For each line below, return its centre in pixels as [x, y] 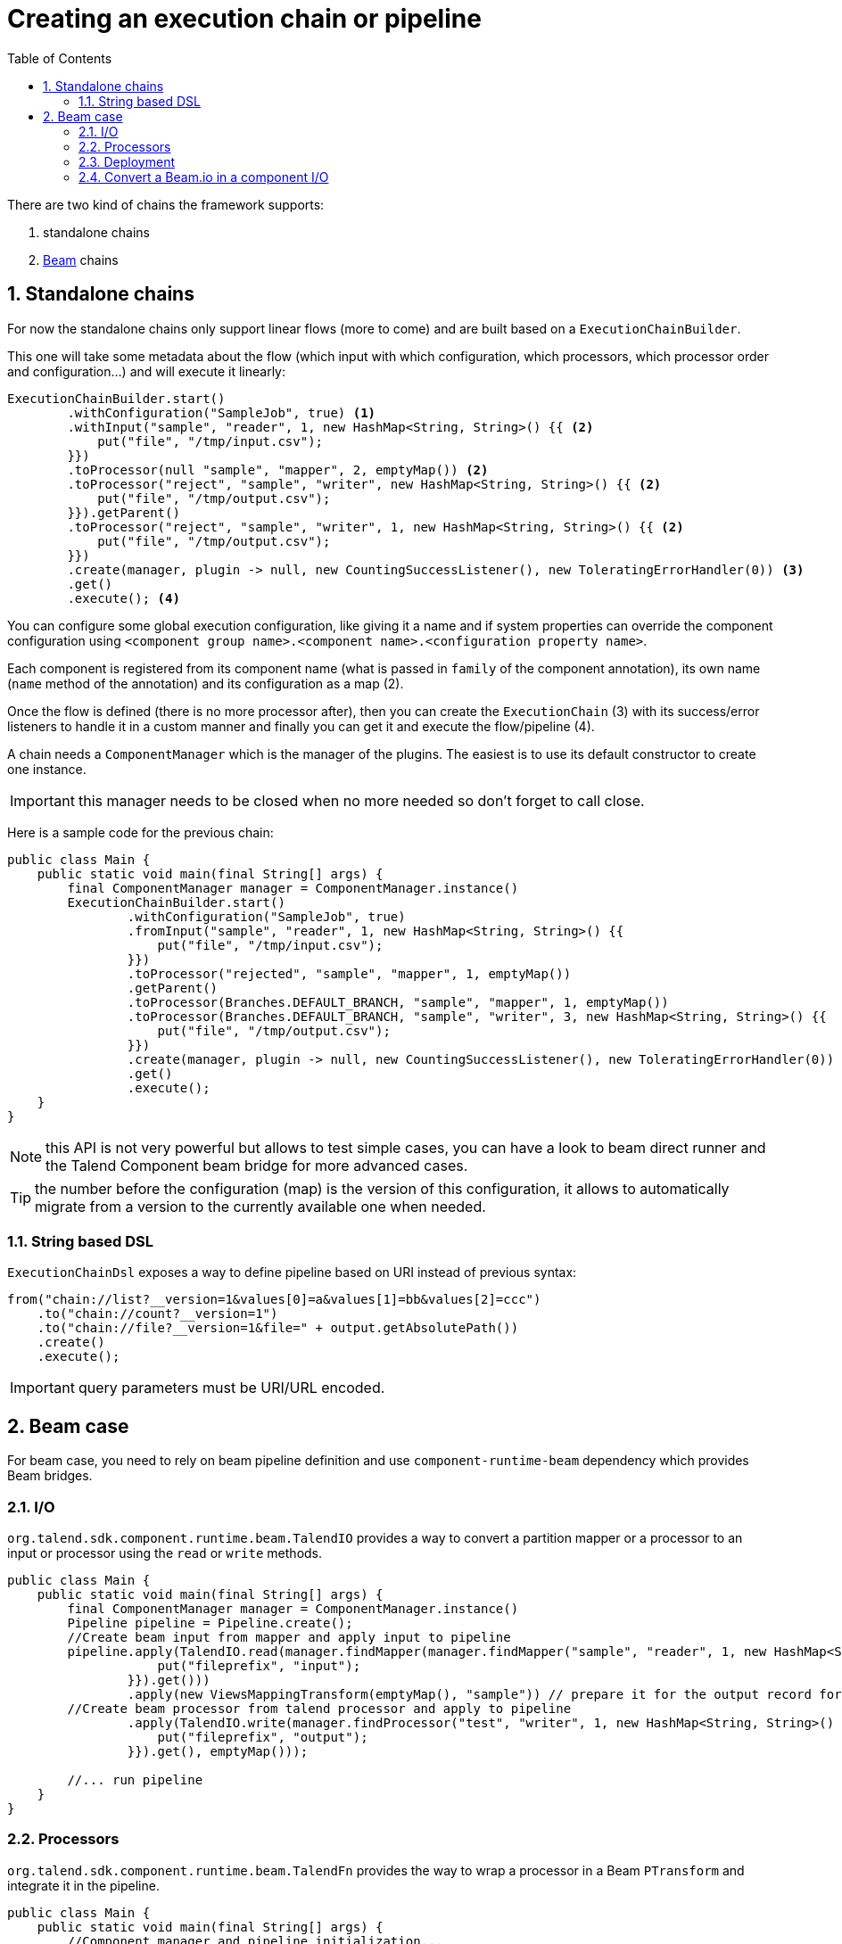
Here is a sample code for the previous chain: [140, 832]
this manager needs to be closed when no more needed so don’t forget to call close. [361, 800]
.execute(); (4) [124, 598]
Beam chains [81, 259]
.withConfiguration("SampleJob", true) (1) [222, 412]
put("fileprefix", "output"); [263, 1737]
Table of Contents [60, 58]
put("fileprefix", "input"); [259, 1665]
